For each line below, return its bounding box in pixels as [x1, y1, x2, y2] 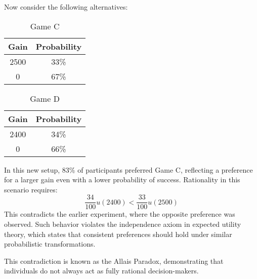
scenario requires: [4, 184, 58, 194]
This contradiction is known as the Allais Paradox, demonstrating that [4, 255, 224, 266]
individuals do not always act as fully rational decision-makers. [4, 265, 199, 276]
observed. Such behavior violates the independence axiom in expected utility [4, 219, 241, 229]
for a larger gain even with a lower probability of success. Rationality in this [4, 174, 240, 185]
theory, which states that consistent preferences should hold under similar [4, 228, 232, 239]
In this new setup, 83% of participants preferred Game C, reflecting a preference [4, 164, 253, 175]
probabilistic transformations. [4, 238, 96, 249]
